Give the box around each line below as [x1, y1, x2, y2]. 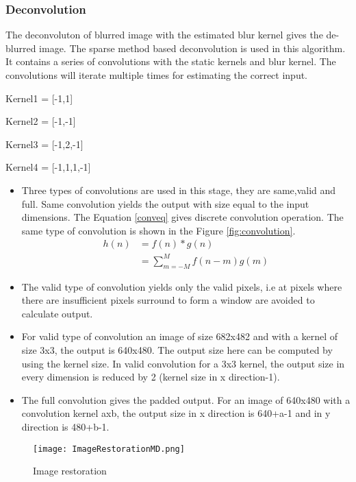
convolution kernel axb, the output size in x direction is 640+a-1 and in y [21, 406, 331, 420]
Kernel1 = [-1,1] [5, 91, 73, 105]
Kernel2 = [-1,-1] [5, 114, 76, 128]
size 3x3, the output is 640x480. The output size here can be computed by [21, 343, 333, 357]
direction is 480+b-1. [21, 420, 110, 434]
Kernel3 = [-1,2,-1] [5, 136, 84, 151]
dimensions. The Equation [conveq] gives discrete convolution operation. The [21, 210, 344, 224]
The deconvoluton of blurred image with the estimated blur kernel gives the [5, 27, 323, 42]
